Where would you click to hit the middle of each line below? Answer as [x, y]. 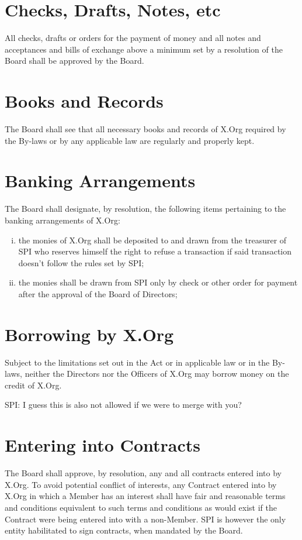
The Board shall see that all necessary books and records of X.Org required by [145, 129]
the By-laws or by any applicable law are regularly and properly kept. [130, 140]
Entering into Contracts [103, 445]
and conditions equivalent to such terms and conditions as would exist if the [141, 507]
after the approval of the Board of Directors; [98, 293]
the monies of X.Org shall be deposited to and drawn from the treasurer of [152, 240]
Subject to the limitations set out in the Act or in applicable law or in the [137, 362]
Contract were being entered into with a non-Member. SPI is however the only [145, 519]
